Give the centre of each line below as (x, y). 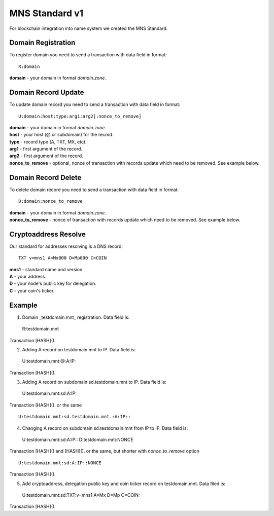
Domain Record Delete (45, 177)
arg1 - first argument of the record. (46, 149)
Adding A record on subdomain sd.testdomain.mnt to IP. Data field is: (94, 382)
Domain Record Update (47, 93)
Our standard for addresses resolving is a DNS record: (66, 246)
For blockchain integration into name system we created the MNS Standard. (89, 28)
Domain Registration (42, 43)
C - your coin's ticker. (32, 290)
